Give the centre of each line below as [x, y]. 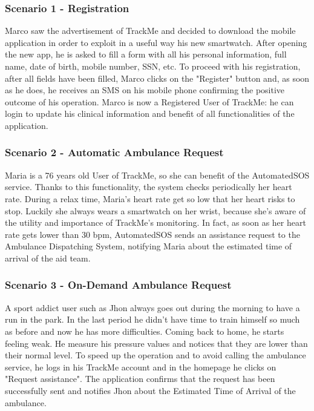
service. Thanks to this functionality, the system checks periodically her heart [149, 187]
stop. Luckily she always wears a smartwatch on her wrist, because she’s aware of [155, 210]
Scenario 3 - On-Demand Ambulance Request [118, 285]
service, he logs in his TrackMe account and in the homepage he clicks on [141, 367]
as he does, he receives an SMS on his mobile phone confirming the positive [145, 90]
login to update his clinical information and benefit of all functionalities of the [150, 113]
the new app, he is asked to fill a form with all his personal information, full [146, 54]
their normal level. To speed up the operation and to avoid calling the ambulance [155, 355]
